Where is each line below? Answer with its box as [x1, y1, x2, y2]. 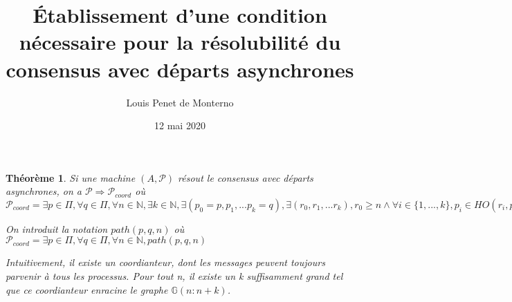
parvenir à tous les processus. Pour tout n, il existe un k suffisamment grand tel [6, 269, 343, 283]
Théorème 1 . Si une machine [6, 170, 136, 185]
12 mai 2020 [154, 118, 205, 133]
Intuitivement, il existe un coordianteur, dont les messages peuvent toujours [6, 255, 325, 270]
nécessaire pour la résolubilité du [19, 28, 341, 56]
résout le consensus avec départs [178, 170, 313, 185]
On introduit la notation [6, 221, 108, 236]
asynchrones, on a [6, 184, 82, 198]
